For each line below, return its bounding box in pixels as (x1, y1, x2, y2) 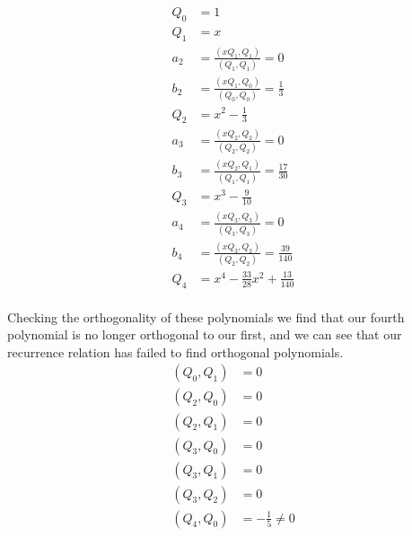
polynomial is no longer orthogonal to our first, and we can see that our (7, 325, 402, 344)
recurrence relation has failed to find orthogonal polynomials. (7, 342, 344, 361)
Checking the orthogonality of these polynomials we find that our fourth (7, 307, 405, 326)
